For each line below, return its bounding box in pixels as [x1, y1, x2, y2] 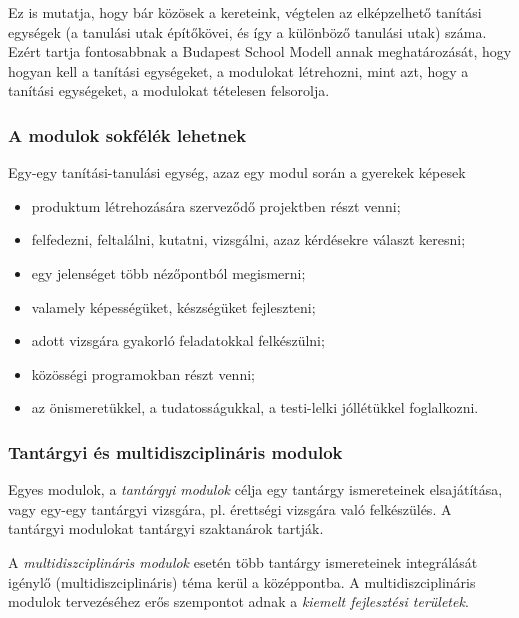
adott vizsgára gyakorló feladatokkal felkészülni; [31, 330, 325, 351]
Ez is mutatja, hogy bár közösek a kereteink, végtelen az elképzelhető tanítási [8, 2, 482, 22]
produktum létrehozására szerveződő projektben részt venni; [31, 195, 401, 216]
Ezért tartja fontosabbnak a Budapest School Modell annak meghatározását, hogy [8, 41, 512, 62]
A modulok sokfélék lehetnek [8, 122, 247, 147]
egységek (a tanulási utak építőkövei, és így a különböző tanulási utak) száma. [8, 21, 487, 42]
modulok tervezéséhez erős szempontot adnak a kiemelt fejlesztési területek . [8, 591, 469, 612]
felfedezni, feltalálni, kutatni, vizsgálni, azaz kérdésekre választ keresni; [31, 229, 466, 250]
